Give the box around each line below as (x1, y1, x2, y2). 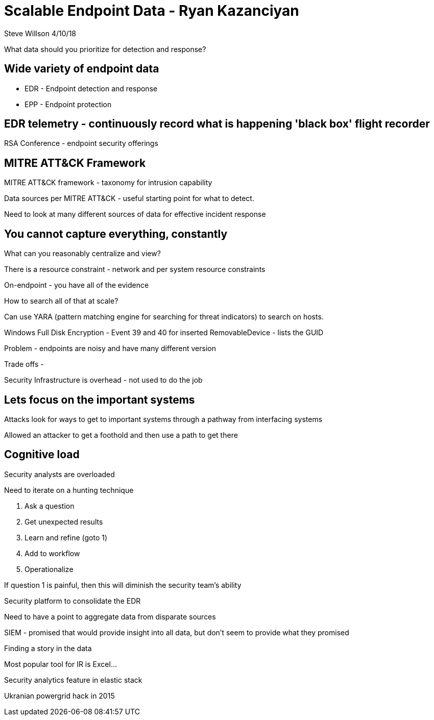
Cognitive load (4, 448, 80, 461)
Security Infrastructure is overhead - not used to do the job (4, 376, 203, 385)
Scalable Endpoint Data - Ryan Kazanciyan (4, 2, 299, 19)
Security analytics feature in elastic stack (4, 675, 142, 684)
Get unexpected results (25, 517, 103, 526)
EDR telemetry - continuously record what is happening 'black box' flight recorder (4, 117, 430, 131)
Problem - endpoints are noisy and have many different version (4, 344, 216, 353)
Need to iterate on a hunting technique (4, 485, 134, 494)
